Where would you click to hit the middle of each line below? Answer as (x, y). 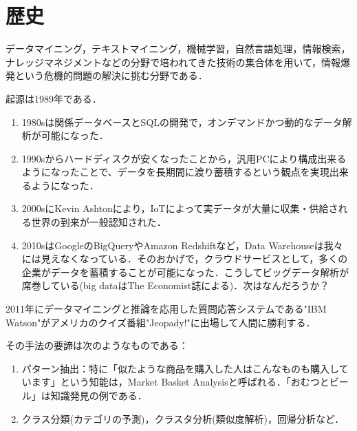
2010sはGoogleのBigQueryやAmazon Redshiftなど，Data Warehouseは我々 (182, 245)
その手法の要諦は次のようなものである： (97, 345)
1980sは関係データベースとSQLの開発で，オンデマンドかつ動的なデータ (182, 122)
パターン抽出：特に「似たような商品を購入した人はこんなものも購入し (180, 368)
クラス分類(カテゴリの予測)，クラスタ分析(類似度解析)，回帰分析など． (183, 418)
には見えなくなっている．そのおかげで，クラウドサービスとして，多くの (185, 259)
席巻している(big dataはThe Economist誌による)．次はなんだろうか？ (175, 285)
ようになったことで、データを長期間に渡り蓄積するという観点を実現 (175, 172)
